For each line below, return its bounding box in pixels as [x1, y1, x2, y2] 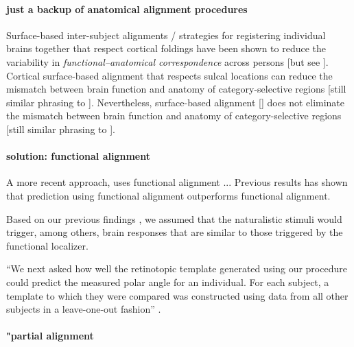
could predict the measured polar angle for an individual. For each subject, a [6, 274, 329, 289]
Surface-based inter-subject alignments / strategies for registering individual [6, 27, 326, 42]
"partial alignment [6, 328, 94, 343]
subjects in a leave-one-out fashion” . [6, 302, 161, 316]
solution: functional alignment [6, 149, 150, 163]
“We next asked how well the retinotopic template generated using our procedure [6, 261, 347, 276]
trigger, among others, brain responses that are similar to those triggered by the [6, 225, 343, 239]
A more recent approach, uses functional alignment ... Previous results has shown [6, 175, 348, 189]
